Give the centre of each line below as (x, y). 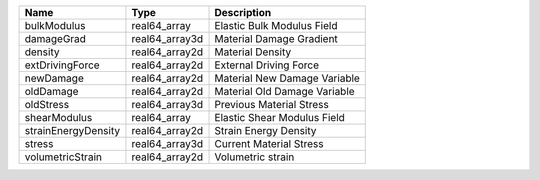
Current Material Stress (269, 143)
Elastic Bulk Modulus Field (276, 25)
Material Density (253, 52)
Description (243, 12)
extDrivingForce (62, 65)
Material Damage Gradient (276, 38)
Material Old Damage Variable (284, 91)
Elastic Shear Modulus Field (279, 117)
